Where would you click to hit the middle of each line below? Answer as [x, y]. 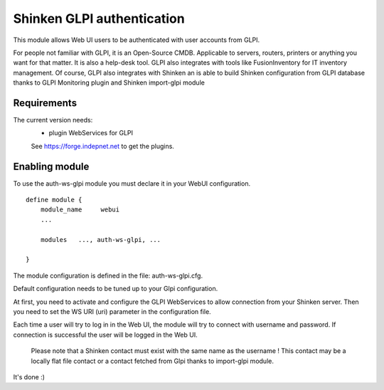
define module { [54, 200]
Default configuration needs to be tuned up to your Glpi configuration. [116, 289]
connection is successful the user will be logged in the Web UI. [106, 334]
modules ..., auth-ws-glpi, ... [101, 239]
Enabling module [51, 166]
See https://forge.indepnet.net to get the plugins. [102, 146]
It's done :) [29, 376]
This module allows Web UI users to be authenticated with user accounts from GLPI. [137, 40]
